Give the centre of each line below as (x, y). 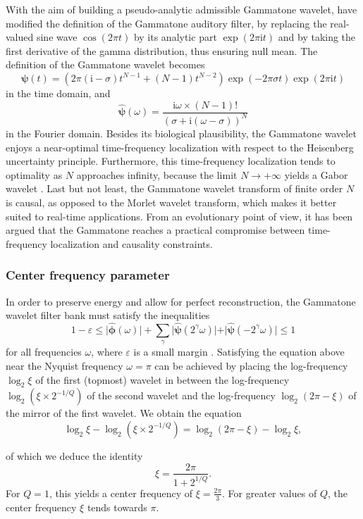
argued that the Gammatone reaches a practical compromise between (155, 230)
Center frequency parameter (88, 275)
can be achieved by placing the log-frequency (251, 365)
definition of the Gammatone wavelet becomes (105, 64)
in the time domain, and (58, 93)
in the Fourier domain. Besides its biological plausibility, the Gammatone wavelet (181, 133)
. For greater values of (270, 493)
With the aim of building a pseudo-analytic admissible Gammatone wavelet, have (181, 9)
